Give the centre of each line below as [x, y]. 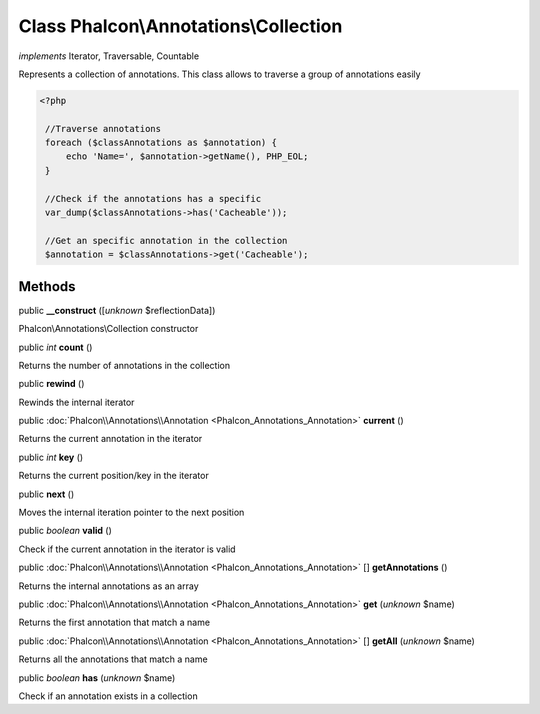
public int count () [55, 347]
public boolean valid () [65, 531]
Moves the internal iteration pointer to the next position [131, 512]
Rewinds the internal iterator [76, 402]
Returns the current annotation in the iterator [110, 439]
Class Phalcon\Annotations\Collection [180, 26]
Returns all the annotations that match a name [113, 659]
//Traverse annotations [103, 128]
